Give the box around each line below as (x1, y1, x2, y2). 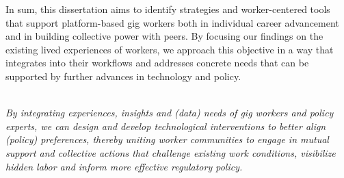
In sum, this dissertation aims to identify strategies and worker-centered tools (5, 2, 330, 16)
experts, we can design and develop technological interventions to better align (5, 118, 326, 133)
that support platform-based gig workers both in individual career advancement (5, 15, 339, 29)
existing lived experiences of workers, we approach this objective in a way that (5, 42, 334, 56)
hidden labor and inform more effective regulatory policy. (5, 159, 243, 173)
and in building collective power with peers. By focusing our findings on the (5, 29, 323, 43)
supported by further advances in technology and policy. (5, 68, 241, 83)
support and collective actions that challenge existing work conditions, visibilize (5, 145, 336, 160)
